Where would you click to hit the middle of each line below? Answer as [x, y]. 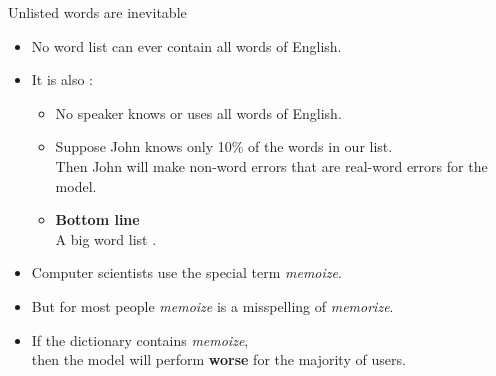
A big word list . [106, 238]
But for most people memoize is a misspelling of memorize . [212, 305]
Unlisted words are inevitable [97, 12]
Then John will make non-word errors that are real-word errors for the [271, 165]
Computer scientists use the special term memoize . [186, 272]
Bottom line [97, 219]
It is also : [62, 79]
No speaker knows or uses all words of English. [198, 112]
